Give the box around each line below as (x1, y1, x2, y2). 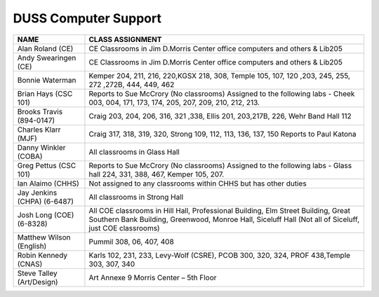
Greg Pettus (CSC (17, 160, 77, 170)
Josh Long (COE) (17, 210, 74, 220)
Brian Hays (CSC (17, 88, 73, 98)
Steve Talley (17, 268, 58, 278)
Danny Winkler (17, 142, 66, 152)
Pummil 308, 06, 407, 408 (88, 237, 175, 247)
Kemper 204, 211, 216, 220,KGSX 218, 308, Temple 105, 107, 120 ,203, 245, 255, (88, 71, 351, 81)
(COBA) (17, 151, 43, 161)
